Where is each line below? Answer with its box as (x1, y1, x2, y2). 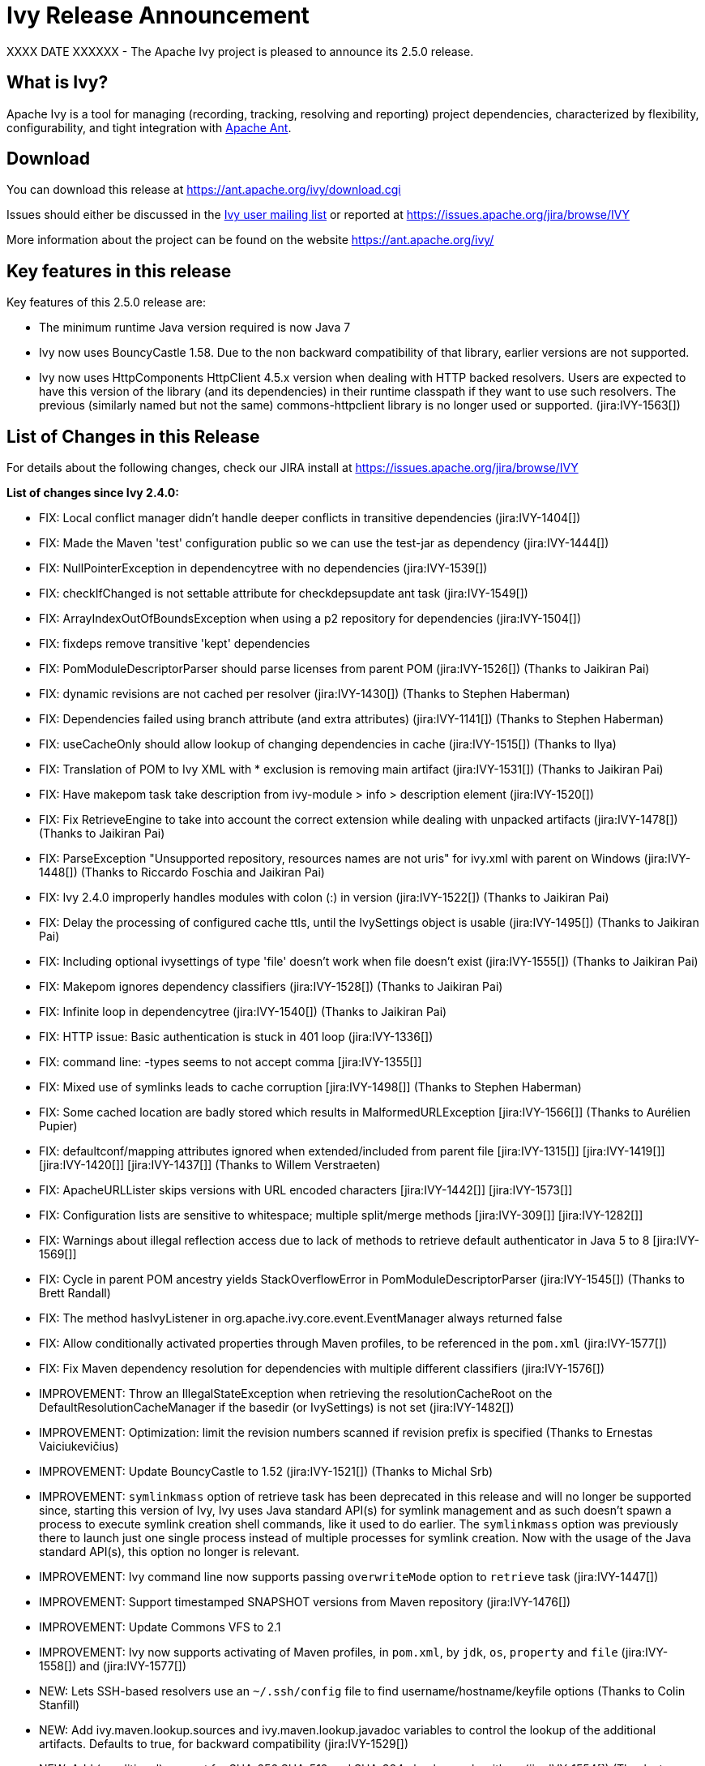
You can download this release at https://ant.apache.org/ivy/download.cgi (6, 182, 401, 197)
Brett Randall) (39, 1286, 111, 1301)
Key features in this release (6, 260, 232, 281)
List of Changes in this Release (6, 426, 260, 447)
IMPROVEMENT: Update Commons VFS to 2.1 (39, 1620, 281, 1635)
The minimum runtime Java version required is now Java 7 (39, 320, 351, 335)
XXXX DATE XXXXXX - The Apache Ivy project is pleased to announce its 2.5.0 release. (6, 44, 474, 58)
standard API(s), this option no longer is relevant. (39, 1545, 300, 1559)
